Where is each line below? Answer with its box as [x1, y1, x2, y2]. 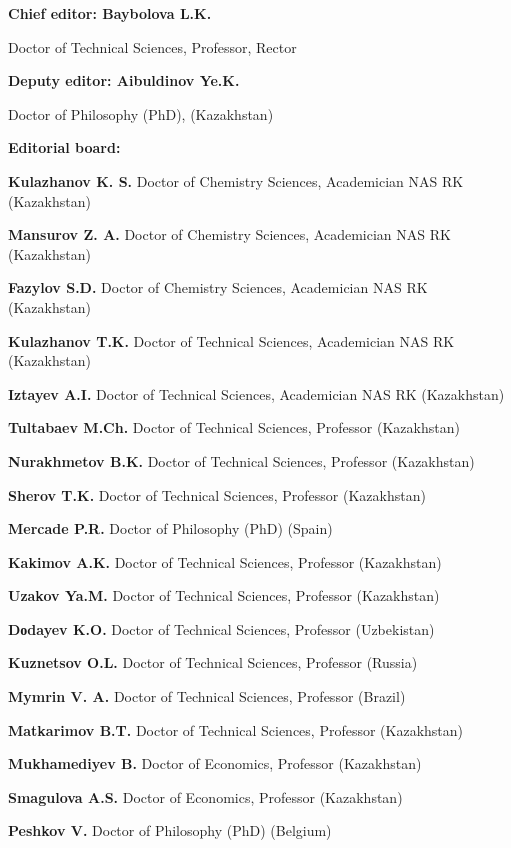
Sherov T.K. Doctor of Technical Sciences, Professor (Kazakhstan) [8, 484, 426, 505]
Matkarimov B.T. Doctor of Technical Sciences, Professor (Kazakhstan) [8, 719, 464, 740]
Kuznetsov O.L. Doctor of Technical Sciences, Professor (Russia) [8, 652, 418, 673]
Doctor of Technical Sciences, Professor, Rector [8, 36, 297, 57]
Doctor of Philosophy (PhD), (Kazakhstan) [8, 103, 274, 124]
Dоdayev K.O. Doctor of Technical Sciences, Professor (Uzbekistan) [8, 618, 435, 639]
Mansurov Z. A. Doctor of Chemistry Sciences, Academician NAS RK [8, 224, 451, 245]
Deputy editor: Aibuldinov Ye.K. [8, 70, 240, 91]
